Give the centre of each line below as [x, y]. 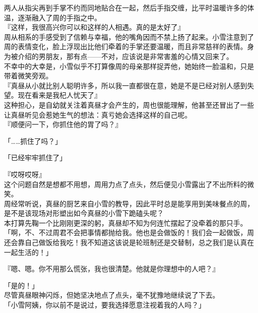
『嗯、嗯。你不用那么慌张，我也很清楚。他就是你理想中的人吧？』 [112, 269]
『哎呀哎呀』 [25, 174]
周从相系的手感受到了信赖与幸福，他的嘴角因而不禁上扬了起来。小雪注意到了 [129, 36]
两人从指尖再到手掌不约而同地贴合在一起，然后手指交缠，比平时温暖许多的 [126, 7]
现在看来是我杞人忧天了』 [59, 95]
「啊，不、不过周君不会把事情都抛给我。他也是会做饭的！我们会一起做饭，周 [129, 232]
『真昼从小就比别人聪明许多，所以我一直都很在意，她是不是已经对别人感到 [126, 85]
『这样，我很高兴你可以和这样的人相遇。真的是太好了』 [94, 27]
